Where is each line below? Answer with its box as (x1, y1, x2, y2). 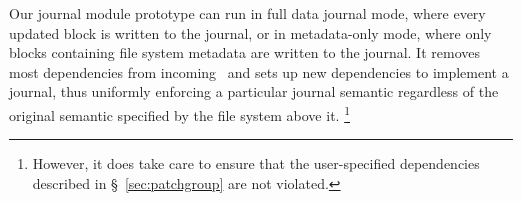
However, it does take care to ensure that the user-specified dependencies (32, 153, 480, 174)
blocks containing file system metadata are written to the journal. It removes (9, 42, 480, 63)
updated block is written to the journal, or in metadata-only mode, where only (9, 22, 492, 43)
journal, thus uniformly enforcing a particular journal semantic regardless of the (9, 81, 499, 102)
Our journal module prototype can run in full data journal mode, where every (9, 3, 486, 23)
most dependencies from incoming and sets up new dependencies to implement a (9, 61, 509, 82)
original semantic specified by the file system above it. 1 (9, 101, 350, 125)
